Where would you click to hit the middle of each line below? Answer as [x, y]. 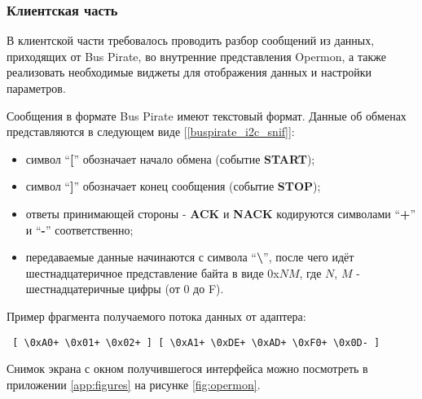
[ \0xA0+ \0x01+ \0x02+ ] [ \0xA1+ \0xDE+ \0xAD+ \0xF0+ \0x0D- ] [196, 342]
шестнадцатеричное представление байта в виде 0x [152, 272]
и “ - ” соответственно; [79, 229]
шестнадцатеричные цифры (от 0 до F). [125, 289]
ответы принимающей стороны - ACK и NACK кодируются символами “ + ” [221, 213]
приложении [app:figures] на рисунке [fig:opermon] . [134, 384]
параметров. [36, 88]
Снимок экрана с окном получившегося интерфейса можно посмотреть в [187, 368]
